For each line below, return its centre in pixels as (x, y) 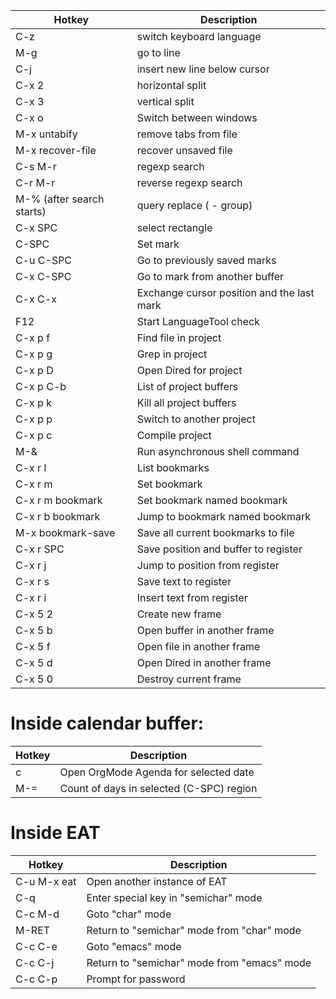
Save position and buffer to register (219, 549)
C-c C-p (36, 979)
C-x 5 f (33, 646)
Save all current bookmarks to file (215, 532)
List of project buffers (187, 386)
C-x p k (33, 402)
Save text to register (184, 581)
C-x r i (31, 597)
